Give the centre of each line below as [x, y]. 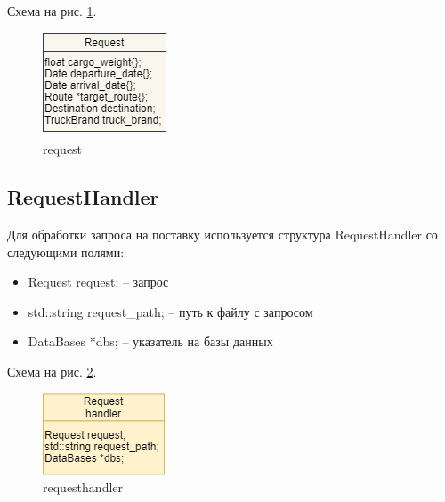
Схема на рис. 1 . [52, 11]
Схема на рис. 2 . [52, 371]
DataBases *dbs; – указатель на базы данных [150, 341]
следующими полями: [66, 251]
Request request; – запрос [98, 282]
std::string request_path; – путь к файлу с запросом [170, 311]
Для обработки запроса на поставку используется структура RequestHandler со [222, 234]
